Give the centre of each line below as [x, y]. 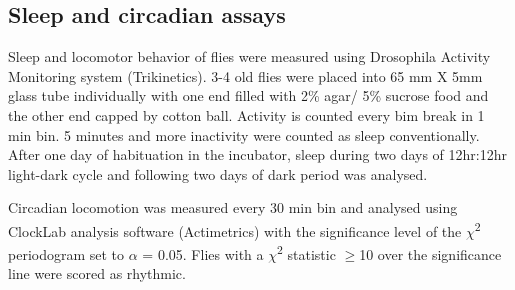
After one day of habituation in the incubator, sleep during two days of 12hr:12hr [257, 154]
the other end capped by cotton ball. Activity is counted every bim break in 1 [246, 114]
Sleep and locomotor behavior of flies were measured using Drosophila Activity [249, 56]
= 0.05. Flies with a [203, 253]
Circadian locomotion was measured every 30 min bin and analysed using [233, 207]
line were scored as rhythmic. [97, 273]
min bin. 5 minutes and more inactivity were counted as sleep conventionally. [244, 134]
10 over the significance [430, 253]
